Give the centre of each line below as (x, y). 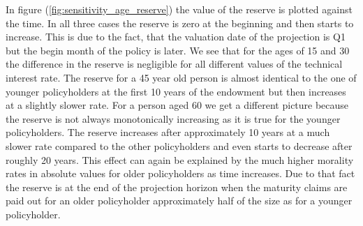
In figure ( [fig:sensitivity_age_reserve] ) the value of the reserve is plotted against (179, 9)
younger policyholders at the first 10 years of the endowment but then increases (176, 91)
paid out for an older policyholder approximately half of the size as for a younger (179, 201)
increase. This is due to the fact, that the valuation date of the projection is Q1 (176, 37)
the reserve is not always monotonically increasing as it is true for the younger (173, 118)
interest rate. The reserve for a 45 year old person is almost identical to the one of (181, 77)
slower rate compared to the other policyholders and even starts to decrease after (179, 145)
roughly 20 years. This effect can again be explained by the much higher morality (180, 159)
